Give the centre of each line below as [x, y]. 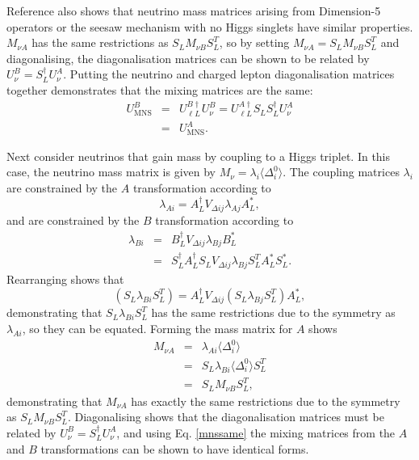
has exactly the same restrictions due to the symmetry [266, 401]
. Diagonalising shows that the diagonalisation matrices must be [226, 417]
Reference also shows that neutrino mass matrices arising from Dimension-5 [194, 11]
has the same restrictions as [100, 42]
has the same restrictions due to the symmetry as [273, 312]
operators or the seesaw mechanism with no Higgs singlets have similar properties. [210, 26]
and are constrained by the [73, 220]
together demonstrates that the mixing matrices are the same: [160, 89]
